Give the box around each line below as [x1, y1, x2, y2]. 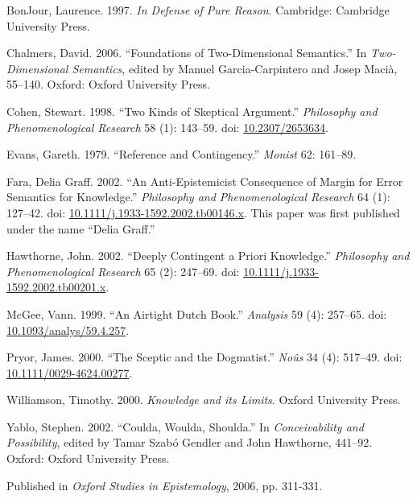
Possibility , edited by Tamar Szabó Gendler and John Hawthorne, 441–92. [6, 434, 373, 451]
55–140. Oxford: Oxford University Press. [6, 76, 211, 93]
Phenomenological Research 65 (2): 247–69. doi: [6, 262, 240, 279]
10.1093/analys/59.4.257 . [6, 321, 130, 338]
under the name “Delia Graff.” [6, 220, 155, 237]
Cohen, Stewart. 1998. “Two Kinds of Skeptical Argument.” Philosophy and [6, 102, 378, 119]
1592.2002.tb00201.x [6, 278, 106, 295]
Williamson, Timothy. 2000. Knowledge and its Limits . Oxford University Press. [6, 391, 401, 408]
